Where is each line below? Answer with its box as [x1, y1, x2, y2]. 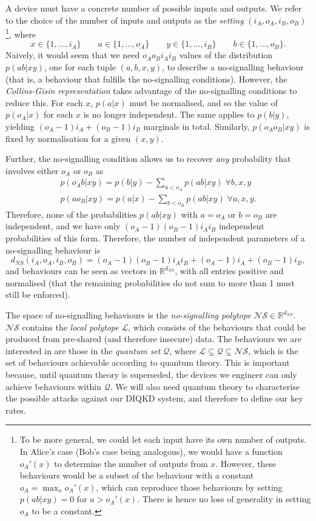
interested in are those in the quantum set [5, 344, 161, 357]
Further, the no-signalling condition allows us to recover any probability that [5, 152, 291, 165]
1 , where [5, 26, 36, 40]
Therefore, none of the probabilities [5, 207, 137, 220]
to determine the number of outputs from [54, 457, 208, 469]
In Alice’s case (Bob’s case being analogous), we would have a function [19, 445, 283, 457]
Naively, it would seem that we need [5, 49, 140, 61]
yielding [5, 120, 35, 132]
